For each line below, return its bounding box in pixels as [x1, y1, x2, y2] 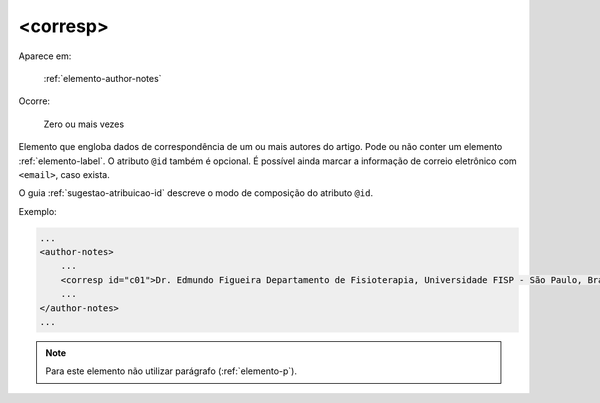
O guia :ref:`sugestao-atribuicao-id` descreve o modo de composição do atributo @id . [18, 187, 374, 199]
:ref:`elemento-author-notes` [43, 72, 162, 84]
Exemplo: [18, 205, 57, 217]
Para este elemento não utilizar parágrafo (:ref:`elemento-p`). [45, 365, 297, 377]
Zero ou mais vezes [43, 118, 125, 130]
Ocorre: [18, 95, 50, 107]
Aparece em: [18, 50, 72, 62]
